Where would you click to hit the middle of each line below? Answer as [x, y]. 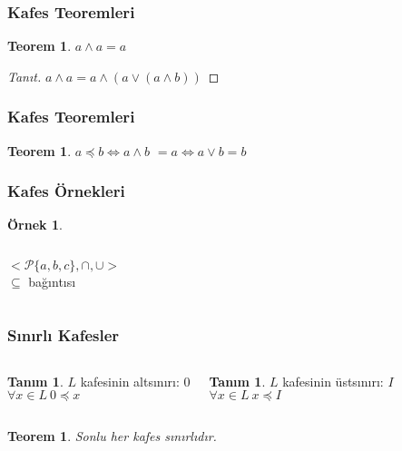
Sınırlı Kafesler [64, 334]
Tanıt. [25, 76]
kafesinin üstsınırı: [333, 381]
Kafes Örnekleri [66, 191]
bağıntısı [52, 282]
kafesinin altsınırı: [130, 381]
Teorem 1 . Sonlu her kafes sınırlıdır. [112, 436]
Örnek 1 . [35, 225]
